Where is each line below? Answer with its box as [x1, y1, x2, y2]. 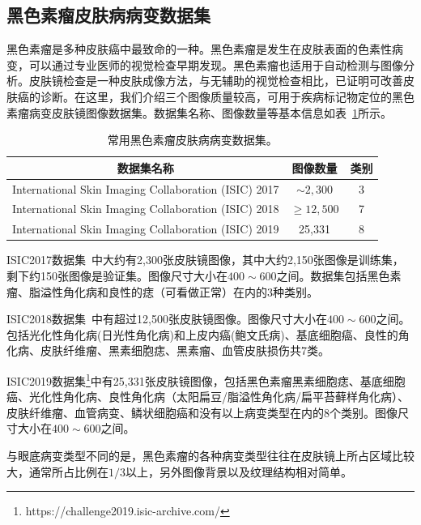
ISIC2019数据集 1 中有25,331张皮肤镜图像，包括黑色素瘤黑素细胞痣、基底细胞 [6, 369, 406, 389]
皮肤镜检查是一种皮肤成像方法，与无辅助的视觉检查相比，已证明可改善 [28, 72, 403, 89]
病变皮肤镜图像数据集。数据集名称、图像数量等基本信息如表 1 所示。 [28, 104, 392, 121]
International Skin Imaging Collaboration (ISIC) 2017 [12, 180, 279, 197]
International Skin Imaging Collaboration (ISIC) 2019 [12, 220, 279, 237]
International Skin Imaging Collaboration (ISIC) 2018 [12, 200, 279, 217]
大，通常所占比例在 [6, 463, 108, 480]
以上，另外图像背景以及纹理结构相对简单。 [125, 463, 352, 480]
